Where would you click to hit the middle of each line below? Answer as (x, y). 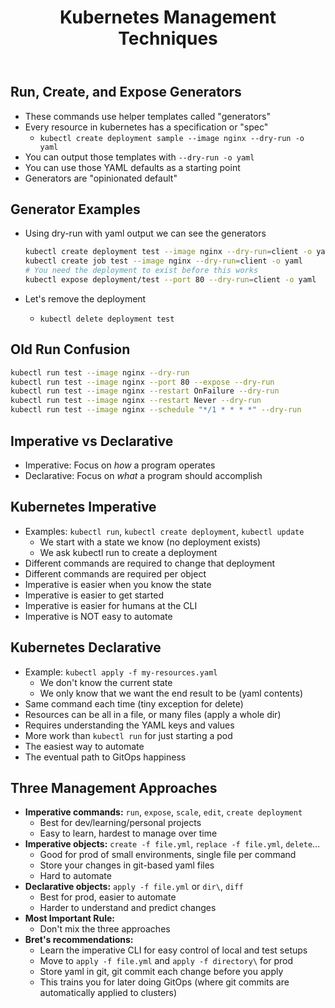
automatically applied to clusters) (108, 993)
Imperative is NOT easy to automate (98, 616)
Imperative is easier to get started (94, 595)
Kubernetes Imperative (83, 507)
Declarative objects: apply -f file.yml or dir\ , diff (134, 887)
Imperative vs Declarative (92, 441)
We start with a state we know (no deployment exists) (150, 542)
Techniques (168, 38)
